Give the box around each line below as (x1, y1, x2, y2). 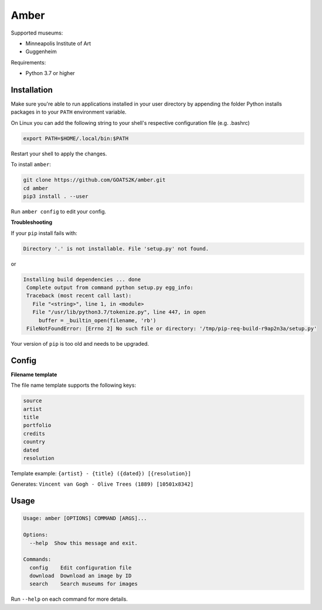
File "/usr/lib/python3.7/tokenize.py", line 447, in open (32, 309, 206, 316)
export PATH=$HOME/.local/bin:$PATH (23, 135, 129, 142)
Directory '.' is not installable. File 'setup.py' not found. (23, 245, 209, 252)
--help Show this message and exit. (29, 540, 138, 546)
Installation (11, 85, 53, 95)
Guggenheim (25, 48, 57, 55)
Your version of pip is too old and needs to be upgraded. (11, 340, 150, 347)
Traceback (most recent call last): (26, 292, 132, 299)
